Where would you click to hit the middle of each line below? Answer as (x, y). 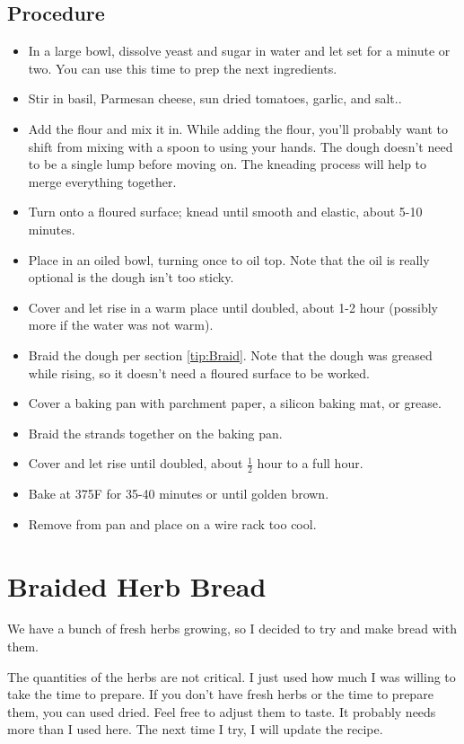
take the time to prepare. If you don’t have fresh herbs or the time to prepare (220, 694)
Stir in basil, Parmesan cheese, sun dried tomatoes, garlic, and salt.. (215, 98)
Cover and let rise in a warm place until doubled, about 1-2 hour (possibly (233, 307)
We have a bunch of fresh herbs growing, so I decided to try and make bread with (232, 629)
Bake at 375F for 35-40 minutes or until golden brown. (179, 494)
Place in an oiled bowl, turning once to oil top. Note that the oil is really (229, 259)
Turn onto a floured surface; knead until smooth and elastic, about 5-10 (225, 212)
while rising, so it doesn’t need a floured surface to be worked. (199, 372)
